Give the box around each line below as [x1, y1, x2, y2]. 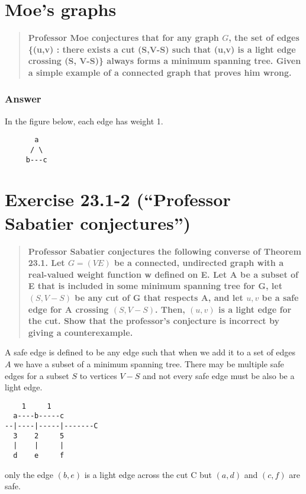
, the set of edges [228, 31, 299, 44]
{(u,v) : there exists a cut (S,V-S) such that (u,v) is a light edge [28, 43, 296, 55]
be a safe [262, 291, 299, 303]
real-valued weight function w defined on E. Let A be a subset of [28, 268, 298, 280]
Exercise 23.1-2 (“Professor [5, 187, 231, 211]
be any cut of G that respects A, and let [75, 291, 243, 303]
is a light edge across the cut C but [84, 468, 212, 480]
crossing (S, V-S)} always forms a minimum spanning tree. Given [28, 54, 301, 67]
